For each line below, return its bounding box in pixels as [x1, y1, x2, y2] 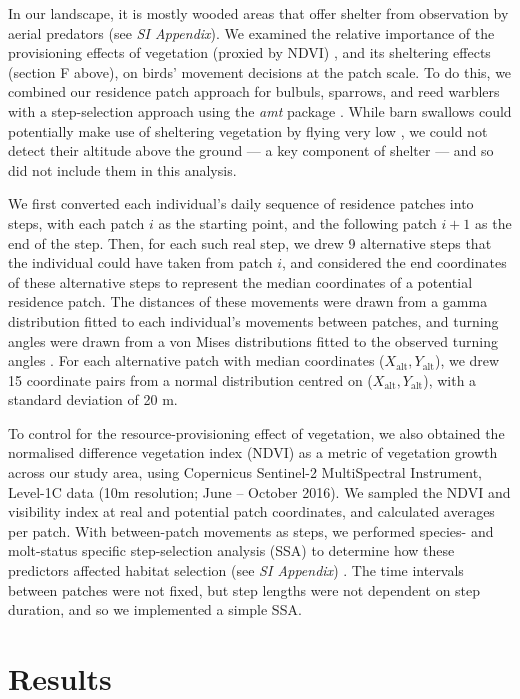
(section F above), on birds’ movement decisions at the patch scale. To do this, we [8, 61, 512, 82]
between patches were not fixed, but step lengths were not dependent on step [8, 579, 481, 600]
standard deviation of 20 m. [8, 389, 178, 410]
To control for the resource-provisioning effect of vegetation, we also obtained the [8, 422, 505, 443]
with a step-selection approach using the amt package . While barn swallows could [8, 100, 512, 121]
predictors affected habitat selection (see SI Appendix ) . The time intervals [8, 560, 464, 581]
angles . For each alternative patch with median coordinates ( [8, 350, 385, 371]
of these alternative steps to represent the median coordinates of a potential [8, 271, 473, 292]
